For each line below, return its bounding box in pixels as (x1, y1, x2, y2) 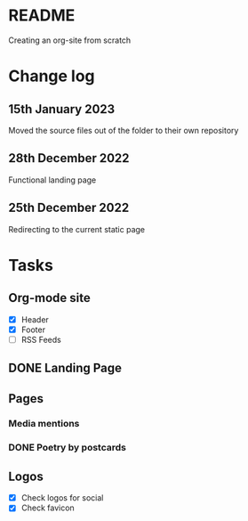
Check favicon (20, 502, 75, 513)
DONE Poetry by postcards (8, 442, 126, 454)
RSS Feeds (20, 334, 61, 345)
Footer (20, 324, 46, 335)
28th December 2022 (8, 151, 130, 166)
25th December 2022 (8, 200, 130, 216)
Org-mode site (8, 290, 91, 305)
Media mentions (8, 418, 80, 430)
